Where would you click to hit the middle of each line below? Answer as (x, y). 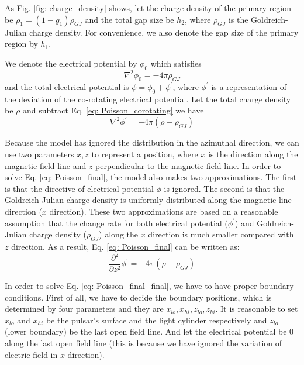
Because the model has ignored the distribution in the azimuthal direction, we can (152, 142)
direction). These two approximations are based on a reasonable (164, 211)
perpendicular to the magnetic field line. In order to (188, 165)
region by (21, 44)
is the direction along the (253, 154)
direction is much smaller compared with (221, 234)
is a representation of (249, 86)
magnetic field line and (46, 165)
